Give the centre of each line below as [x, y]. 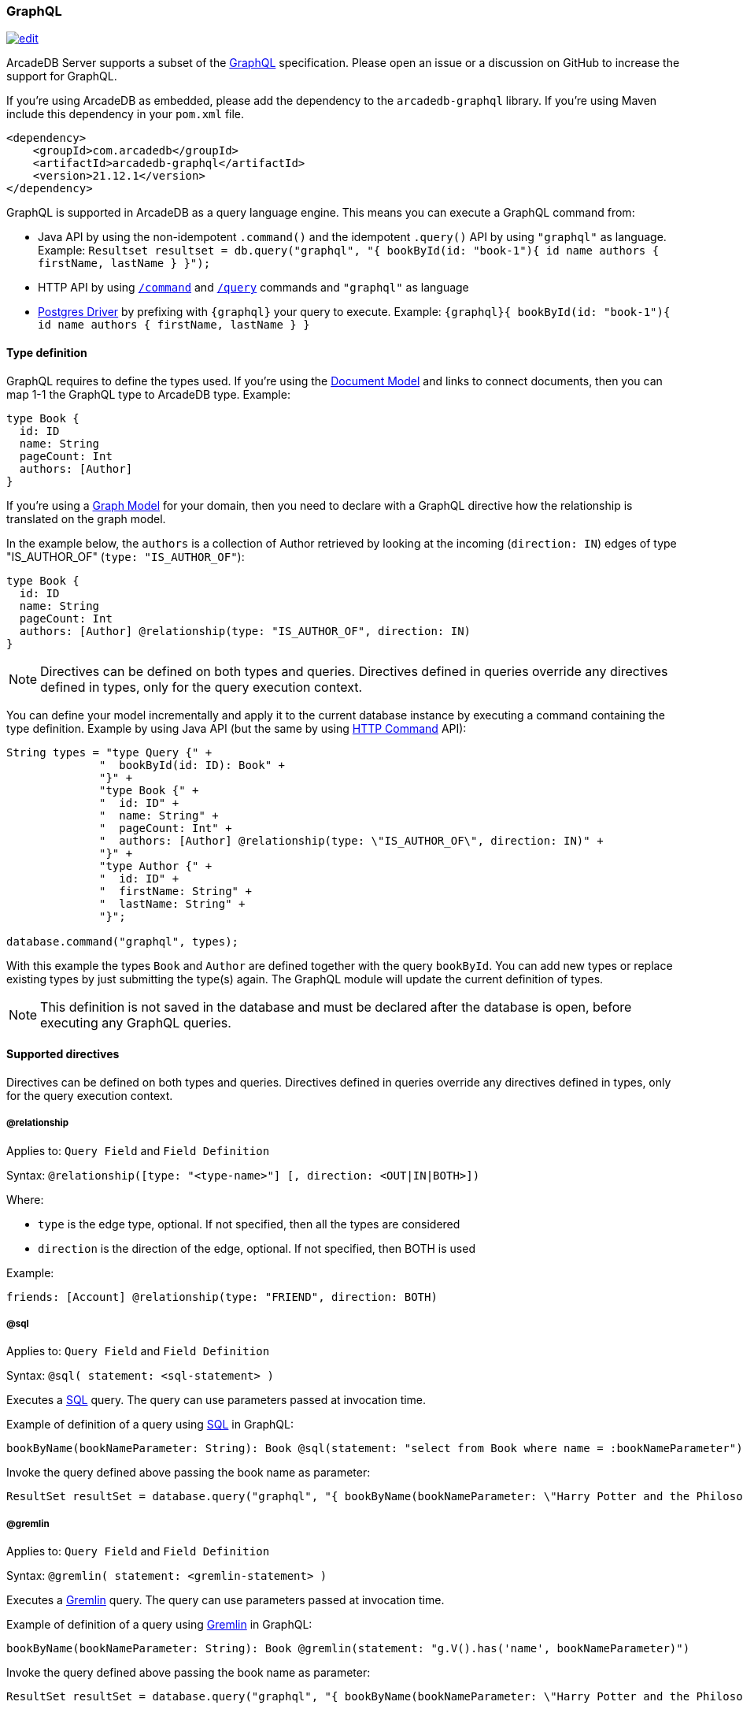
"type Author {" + [156, 866]
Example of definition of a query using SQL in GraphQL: [150, 1425]
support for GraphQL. [62, 76]
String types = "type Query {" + [109, 752]
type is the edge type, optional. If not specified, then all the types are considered [249, 1224]
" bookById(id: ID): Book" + [192, 765]
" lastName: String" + [172, 903]
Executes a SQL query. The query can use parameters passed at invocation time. [216, 1400]
